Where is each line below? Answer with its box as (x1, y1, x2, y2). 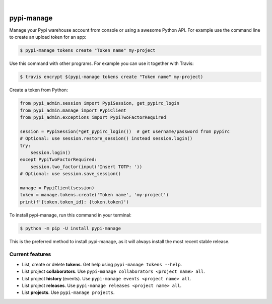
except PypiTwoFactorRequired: (20, 157, 98, 163)
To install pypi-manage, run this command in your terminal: (9, 212, 132, 218)
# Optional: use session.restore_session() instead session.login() (20, 136, 193, 141)
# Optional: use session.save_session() (20, 171, 121, 177)
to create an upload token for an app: (9, 34, 87, 40)
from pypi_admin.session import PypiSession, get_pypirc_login (20, 101, 180, 106)
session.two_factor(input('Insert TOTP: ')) (30, 164, 143, 170)
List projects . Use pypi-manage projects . (22, 289, 115, 295)
